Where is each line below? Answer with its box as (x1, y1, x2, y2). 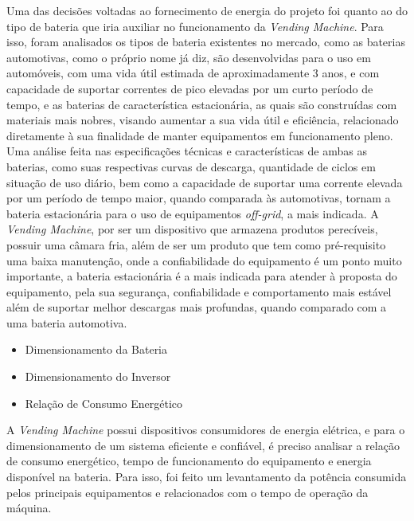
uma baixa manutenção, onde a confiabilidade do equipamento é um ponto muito (6, 252, 402, 268)
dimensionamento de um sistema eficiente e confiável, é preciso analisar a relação (6, 437, 400, 453)
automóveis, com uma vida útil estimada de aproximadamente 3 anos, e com (6, 65, 380, 81)
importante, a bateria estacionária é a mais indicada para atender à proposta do (6, 268, 397, 284)
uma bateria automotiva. (6, 314, 127, 331)
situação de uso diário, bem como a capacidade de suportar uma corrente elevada (6, 174, 403, 190)
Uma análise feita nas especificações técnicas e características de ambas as (6, 143, 367, 159)
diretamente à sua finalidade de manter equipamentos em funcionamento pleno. (6, 127, 393, 143)
